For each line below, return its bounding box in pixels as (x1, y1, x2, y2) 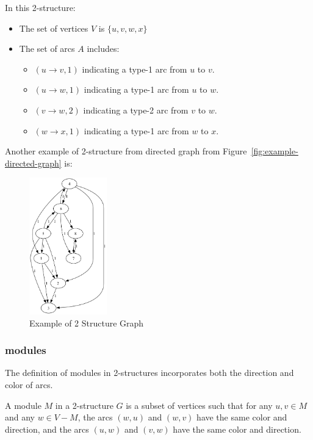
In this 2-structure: (5, 1, 76, 13)
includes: (87, 42, 120, 55)
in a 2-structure (55, 399, 113, 411)
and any (5, 411, 35, 424)
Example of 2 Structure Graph (29, 316, 144, 329)
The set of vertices (19, 21, 88, 34)
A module (5, 399, 41, 411)
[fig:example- (251, 145, 298, 157)
